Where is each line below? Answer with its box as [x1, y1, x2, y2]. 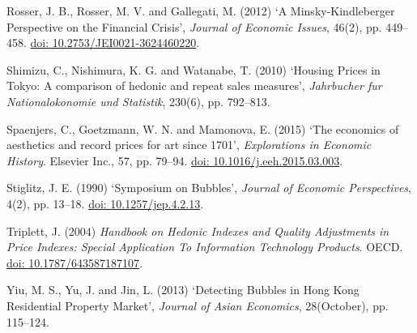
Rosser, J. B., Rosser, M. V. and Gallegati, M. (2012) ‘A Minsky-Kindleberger [6, 2, 395, 19]
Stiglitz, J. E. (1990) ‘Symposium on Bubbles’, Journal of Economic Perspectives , [6, 179, 411, 196]
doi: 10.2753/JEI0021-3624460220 [30, 34, 197, 51]
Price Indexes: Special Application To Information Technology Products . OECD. [6, 238, 403, 255]
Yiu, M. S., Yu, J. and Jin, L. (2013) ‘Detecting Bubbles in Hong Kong [6, 281, 360, 298]
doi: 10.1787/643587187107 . [6, 254, 143, 271]
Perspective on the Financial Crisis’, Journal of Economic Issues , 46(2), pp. [6, 18, 382, 35]
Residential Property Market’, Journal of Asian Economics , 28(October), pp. [6, 297, 389, 314]
